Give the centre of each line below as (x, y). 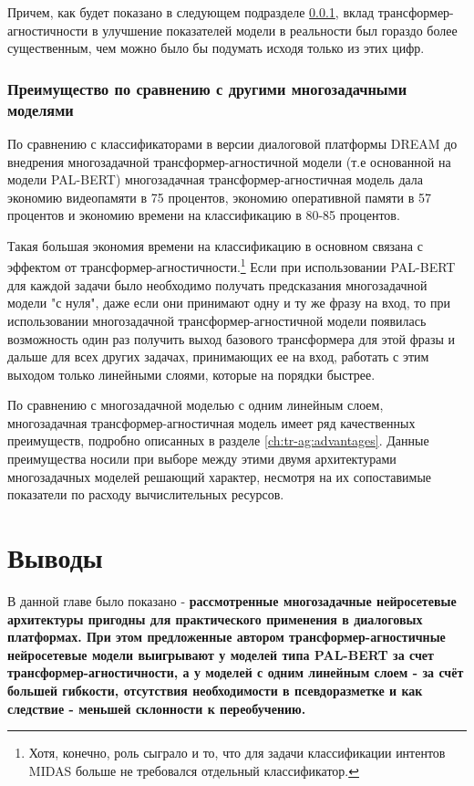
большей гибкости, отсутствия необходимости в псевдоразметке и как (215, 690)
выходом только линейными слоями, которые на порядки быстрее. (191, 374)
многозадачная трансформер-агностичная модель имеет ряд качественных (211, 422)
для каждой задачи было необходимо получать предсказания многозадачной (217, 284)
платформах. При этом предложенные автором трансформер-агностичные (227, 637)
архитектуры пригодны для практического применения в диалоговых (215, 618)
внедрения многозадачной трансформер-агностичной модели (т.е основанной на (229, 161)
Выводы (55, 557)
